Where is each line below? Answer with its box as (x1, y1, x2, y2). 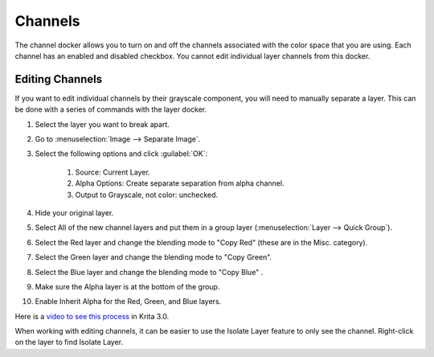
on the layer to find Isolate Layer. (14, 338, 124, 347)
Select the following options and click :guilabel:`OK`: (35, 149, 208, 158)
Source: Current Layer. (75, 167, 150, 177)
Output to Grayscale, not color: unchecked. (75, 190, 219, 199)
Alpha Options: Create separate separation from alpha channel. (75, 178, 285, 188)
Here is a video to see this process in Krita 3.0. (14, 311, 170, 321)
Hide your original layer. (35, 207, 114, 217)
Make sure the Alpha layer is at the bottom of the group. (35, 281, 220, 291)
